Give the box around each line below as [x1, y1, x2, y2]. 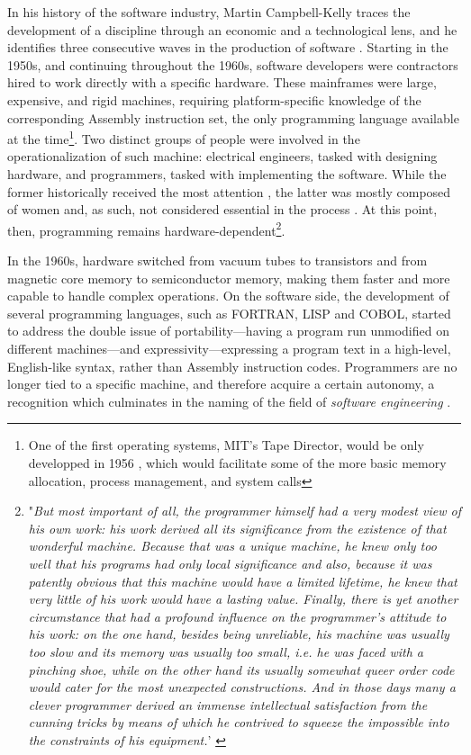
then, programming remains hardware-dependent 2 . [7, 218, 285, 239]
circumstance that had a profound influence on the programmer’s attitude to [28, 607, 447, 625]
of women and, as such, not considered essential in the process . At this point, [7, 200, 438, 219]
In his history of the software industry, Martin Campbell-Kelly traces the [7, 3, 411, 21]
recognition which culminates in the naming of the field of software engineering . [7, 391, 451, 410]
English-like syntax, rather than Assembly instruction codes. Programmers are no [7, 356, 457, 375]
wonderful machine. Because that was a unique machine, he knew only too [28, 536, 437, 555]
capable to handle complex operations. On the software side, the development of [7, 286, 449, 305]
